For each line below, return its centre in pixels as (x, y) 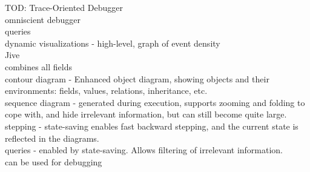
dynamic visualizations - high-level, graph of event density (113, 43)
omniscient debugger (43, 19)
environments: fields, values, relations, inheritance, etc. (106, 91)
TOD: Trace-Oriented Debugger (64, 7)
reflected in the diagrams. (52, 138)
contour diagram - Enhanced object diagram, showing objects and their (137, 78)
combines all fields (38, 66)
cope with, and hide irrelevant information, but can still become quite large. (146, 114)
